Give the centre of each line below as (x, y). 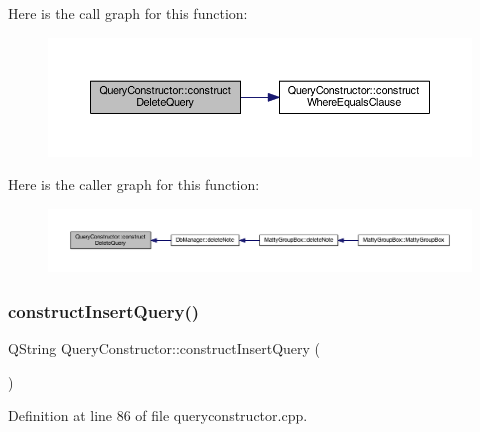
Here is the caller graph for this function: (134, 184)
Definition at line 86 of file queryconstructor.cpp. (158, 415)
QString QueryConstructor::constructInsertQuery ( (164, 348)
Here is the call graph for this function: (128, 13)
